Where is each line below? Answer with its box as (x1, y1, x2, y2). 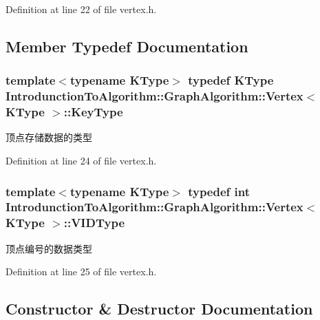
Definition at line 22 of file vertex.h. (6, 2, 157, 16)
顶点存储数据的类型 (6, 130, 92, 145)
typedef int (188, 182, 250, 200)
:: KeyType (63, 103, 123, 120)
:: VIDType (63, 214, 125, 231)
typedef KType (188, 72, 274, 89)
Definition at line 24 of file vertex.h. (6, 153, 157, 168)
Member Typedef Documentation (6, 35, 248, 56)
